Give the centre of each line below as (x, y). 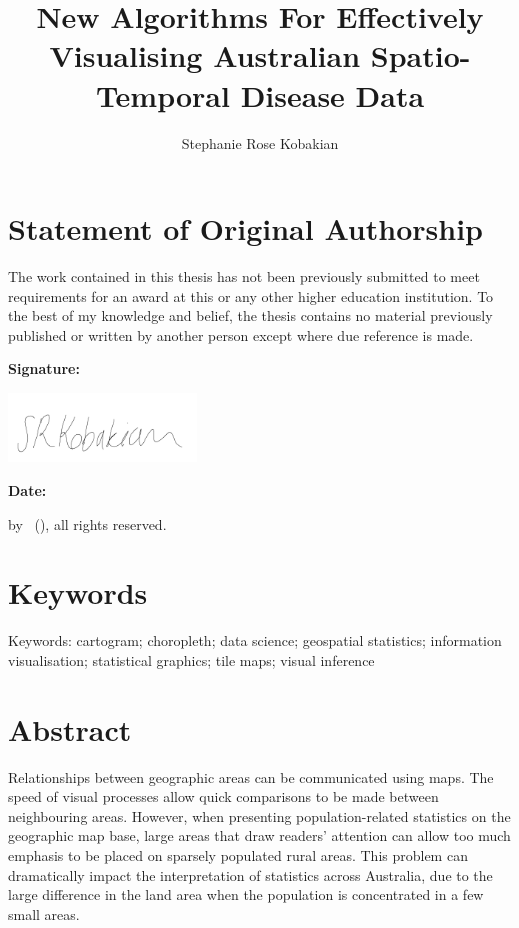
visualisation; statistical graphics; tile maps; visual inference (191, 659)
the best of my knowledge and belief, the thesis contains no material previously (250, 315)
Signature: (44, 368)
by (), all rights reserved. (87, 523)
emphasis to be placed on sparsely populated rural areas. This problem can (238, 854)
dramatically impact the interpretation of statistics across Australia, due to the (250, 874)
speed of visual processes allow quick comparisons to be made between (223, 796)
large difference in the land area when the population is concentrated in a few (246, 894)
